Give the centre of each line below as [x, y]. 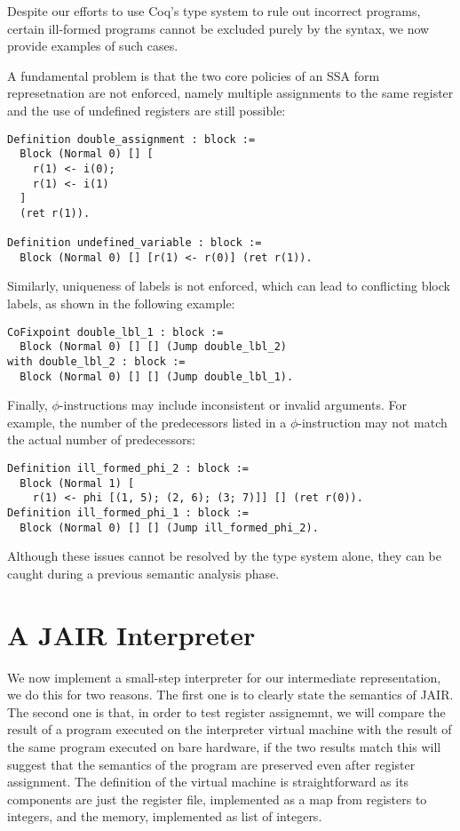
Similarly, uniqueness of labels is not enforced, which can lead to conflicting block [229, 286]
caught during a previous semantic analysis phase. [143, 573]
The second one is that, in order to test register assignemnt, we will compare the [226, 711]
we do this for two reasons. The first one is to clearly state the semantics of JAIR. [230, 695]
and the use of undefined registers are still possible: [147, 110]
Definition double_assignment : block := [131, 139]
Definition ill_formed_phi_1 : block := [128, 513]
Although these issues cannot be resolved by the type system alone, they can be [224, 556]
